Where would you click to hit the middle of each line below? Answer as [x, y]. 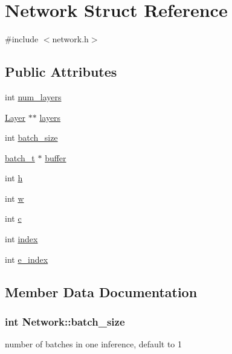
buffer [56, 157]
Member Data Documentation [101, 291]
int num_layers [33, 96]
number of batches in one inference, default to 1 [93, 344]
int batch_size [31, 137]
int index [21, 239]
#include [22, 39]
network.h [70, 39]
